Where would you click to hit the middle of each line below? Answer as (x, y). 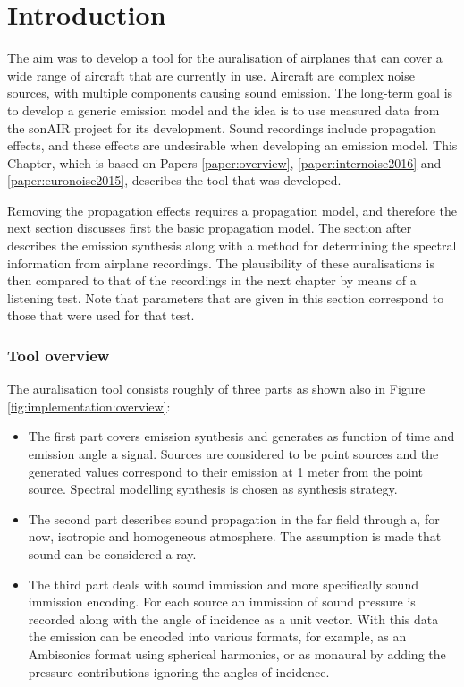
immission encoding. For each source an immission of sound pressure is (222, 602)
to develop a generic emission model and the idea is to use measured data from (224, 110)
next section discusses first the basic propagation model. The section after (210, 228)
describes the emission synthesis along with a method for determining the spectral (232, 246)
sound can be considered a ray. (112, 554)
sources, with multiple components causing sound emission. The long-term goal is (230, 93)
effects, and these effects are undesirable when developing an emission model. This (232, 145)
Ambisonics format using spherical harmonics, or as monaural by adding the (237, 653)
